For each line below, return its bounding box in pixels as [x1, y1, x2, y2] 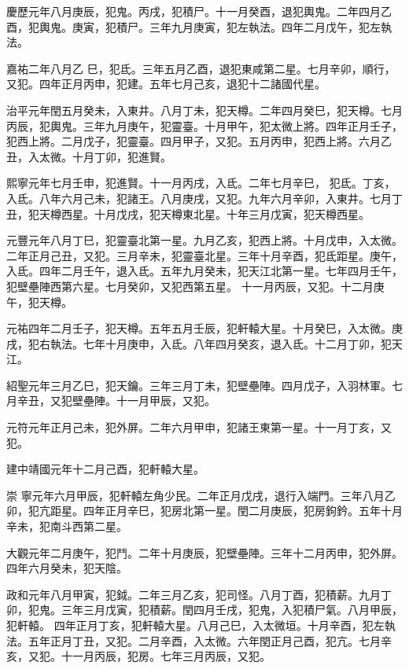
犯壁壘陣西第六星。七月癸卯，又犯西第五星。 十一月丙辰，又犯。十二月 [6, 278, 374, 294]
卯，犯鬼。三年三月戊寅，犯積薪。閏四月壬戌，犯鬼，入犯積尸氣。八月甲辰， [6, 601, 403, 618]
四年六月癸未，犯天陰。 [6, 560, 127, 576]
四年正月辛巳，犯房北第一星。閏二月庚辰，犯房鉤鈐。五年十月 [83, 502, 403, 519]
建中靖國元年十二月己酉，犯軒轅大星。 [6, 461, 204, 477]
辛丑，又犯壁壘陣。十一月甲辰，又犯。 [17, 392, 216, 409]
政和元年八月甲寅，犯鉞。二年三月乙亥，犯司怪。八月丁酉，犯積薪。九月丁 [6, 586, 392, 602]
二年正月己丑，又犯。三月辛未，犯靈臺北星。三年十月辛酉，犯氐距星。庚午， [6, 247, 403, 263]
